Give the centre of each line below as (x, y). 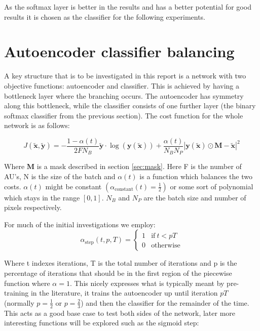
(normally (19, 302)
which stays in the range (42, 197)
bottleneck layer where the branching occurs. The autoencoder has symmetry (124, 95)
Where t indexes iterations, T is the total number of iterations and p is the (121, 263)
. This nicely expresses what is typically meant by (147, 283)
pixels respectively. (33, 207)
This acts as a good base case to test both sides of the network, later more (120, 313)
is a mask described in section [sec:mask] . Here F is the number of (139, 166)
